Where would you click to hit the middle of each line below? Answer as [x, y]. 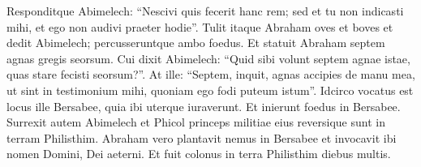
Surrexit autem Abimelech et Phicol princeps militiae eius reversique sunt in [196, 122]
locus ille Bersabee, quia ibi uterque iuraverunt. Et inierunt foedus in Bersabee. [204, 106]
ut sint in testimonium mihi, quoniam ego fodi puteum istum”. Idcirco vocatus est [210, 90]
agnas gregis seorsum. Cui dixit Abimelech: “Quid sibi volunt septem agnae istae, [208, 58]
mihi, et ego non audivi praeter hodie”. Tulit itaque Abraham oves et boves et [200, 26]
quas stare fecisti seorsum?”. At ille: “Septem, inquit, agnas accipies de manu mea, [211, 74]
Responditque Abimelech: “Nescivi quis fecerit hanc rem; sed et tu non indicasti [205, 11]
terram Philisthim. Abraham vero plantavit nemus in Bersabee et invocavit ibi [202, 137]
